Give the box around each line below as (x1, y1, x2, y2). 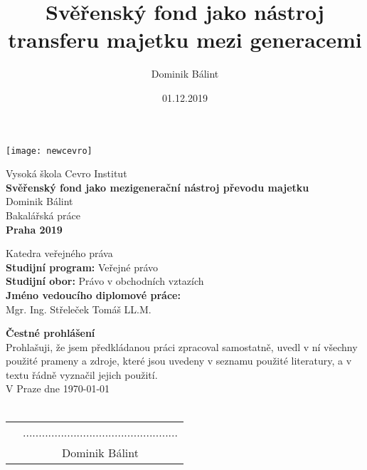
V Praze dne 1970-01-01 (6, 381, 110, 396)
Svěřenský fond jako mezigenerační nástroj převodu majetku (6, 179, 309, 194)
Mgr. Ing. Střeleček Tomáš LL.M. (6, 301, 151, 316)
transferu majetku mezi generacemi (8, 25, 362, 54)
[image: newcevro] (6, 145, 92, 156)
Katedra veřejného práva (6, 246, 113, 261)
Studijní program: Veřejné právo (6, 259, 159, 274)
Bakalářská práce (6, 207, 80, 222)
